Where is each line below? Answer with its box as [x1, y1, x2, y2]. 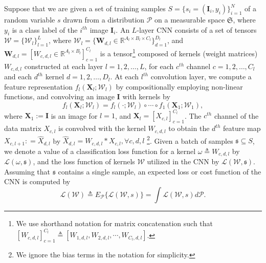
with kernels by [122, 91, 170, 102]
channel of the [214, 110, 259, 121]
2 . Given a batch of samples [147, 134, 233, 146]
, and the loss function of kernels [33, 156, 135, 167]
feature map [223, 123, 261, 134]
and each [4, 71, 32, 82]
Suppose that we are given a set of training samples [4, 3, 166, 13]
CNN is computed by [4, 176, 71, 187]
